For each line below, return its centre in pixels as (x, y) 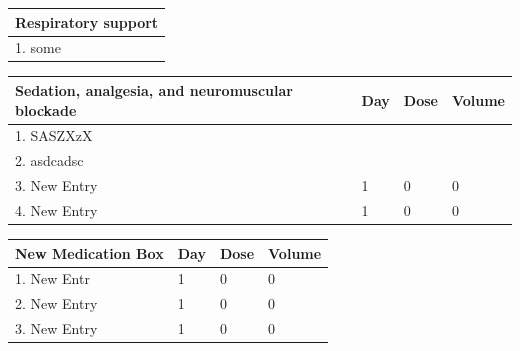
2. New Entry (56, 303)
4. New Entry (56, 209)
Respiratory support (87, 21)
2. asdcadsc (49, 160)
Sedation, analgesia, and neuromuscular (154, 89)
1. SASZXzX (54, 135)
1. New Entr (52, 278)
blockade (46, 109)
